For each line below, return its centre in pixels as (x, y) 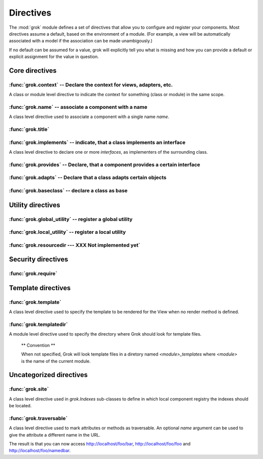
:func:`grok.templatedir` (38, 324)
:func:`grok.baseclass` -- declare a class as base (68, 190)
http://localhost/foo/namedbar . (40, 451)
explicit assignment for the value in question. (54, 57)
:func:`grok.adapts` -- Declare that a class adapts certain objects (88, 178)
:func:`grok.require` (33, 274)
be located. (20, 406)
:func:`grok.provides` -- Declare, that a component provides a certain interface (105, 164)
